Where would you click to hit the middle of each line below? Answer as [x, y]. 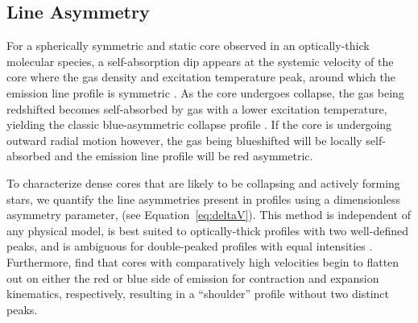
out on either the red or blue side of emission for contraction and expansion [193, 277]
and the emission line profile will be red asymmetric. [184, 156]
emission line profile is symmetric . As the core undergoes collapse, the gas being [205, 92]
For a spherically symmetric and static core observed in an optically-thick [188, 46]
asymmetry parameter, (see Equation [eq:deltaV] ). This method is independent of [209, 215]
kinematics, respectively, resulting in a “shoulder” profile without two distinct [198, 294]
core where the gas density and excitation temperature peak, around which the [201, 77]
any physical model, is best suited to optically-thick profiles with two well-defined [207, 230]
